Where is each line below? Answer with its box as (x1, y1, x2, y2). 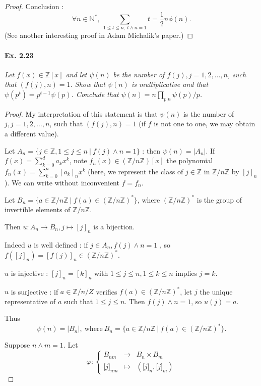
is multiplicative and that (131, 79, 209, 89)
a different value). (5, 128, 59, 138)
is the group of (197, 194, 242, 205)
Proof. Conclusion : (5, 1, 64, 11)
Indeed (5, 239, 25, 250)
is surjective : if (11, 286, 58, 297)
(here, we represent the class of (88, 166, 183, 176)
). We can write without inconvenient (5, 177, 119, 187)
